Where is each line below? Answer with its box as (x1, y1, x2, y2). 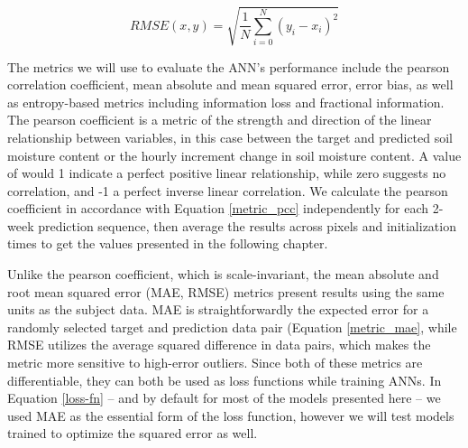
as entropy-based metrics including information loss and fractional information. (7, 92, 445, 111)
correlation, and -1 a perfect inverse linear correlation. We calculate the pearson (7, 181, 448, 200)
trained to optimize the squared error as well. (7, 424, 258, 443)
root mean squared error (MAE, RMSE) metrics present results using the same (7, 282, 445, 301)
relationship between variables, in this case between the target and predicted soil (7, 127, 454, 146)
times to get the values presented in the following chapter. (7, 234, 328, 253)
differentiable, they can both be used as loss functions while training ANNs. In (7, 370, 442, 389)
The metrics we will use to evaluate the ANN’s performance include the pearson (7, 57, 450, 76)
